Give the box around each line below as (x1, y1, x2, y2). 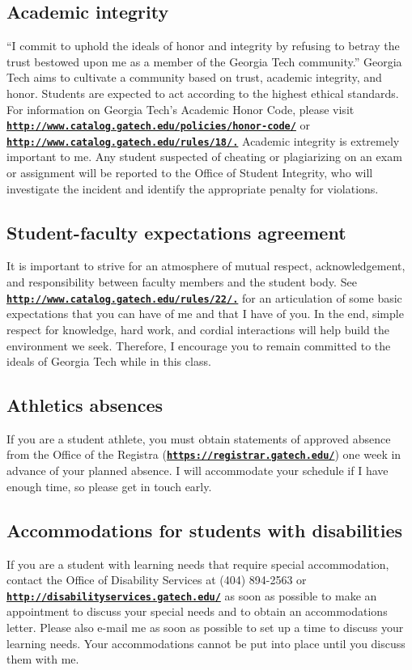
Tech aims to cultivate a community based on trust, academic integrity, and (6, 69, 382, 86)
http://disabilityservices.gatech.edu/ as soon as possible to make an (6, 587, 377, 604)
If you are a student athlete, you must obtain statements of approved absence (6, 430, 391, 447)
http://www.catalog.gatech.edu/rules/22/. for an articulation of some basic (6, 289, 402, 306)
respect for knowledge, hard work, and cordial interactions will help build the (6, 320, 389, 337)
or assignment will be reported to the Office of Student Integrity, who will (6, 164, 373, 181)
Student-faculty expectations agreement (6, 219, 346, 244)
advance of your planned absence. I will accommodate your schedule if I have (6, 462, 389, 479)
